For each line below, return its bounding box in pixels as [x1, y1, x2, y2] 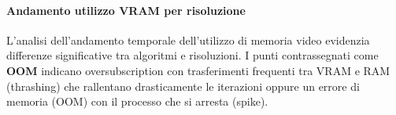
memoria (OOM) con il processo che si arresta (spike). [6, 93, 268, 110]
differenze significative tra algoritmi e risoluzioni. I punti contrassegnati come [6, 47, 379, 63]
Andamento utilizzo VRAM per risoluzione [6, 2, 246, 18]
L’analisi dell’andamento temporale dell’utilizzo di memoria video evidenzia [6, 31, 370, 48]
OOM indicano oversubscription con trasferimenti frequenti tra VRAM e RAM [6, 62, 390, 78]
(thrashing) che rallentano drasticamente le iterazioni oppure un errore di [6, 77, 360, 94]
